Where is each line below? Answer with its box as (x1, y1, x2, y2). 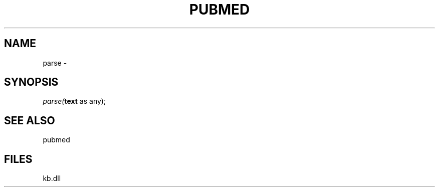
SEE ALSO (4, 114, 55, 127)
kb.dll (43, 174, 61, 183)
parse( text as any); (43, 97, 106, 106)
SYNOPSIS (4, 76, 59, 89)
